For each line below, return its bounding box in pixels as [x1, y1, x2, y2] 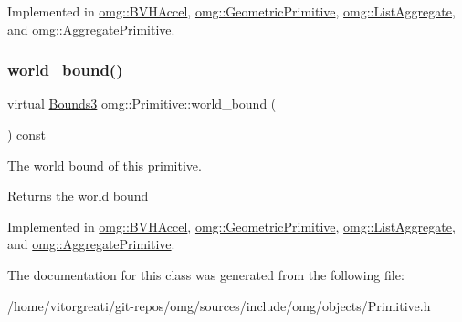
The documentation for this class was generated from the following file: [7, 265, 404, 284]
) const [7, 125, 47, 143]
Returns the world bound [7, 186, 149, 205]
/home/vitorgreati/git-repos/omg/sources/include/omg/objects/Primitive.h [7, 296, 431, 315]
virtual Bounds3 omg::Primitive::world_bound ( [7, 94, 277, 113]
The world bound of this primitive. [7, 155, 202, 174]
